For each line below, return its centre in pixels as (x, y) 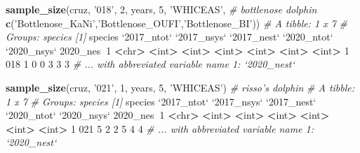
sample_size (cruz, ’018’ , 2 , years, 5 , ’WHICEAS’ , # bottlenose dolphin (161, 9)
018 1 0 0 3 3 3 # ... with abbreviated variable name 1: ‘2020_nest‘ (150, 64)
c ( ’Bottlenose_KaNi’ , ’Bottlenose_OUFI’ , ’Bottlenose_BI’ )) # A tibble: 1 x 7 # (176, 23)
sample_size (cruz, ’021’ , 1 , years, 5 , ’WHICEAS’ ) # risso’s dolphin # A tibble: (180, 87)
